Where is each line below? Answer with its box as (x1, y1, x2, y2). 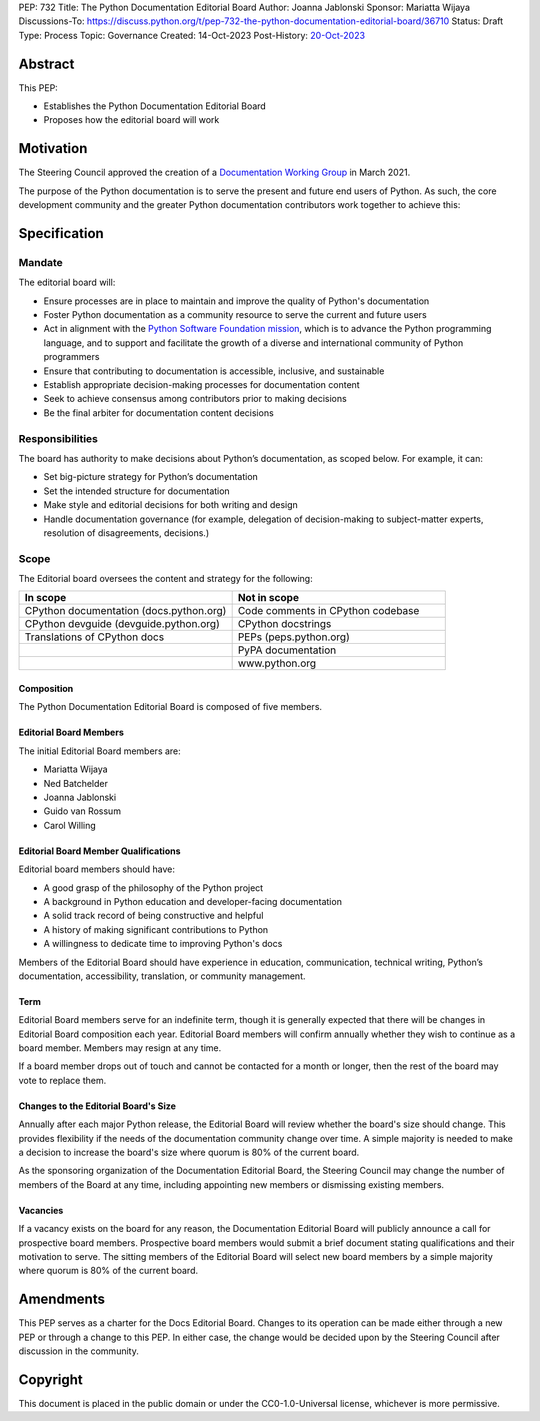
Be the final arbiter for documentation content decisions (43, 406, 274, 419)
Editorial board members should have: (18, 863, 175, 875)
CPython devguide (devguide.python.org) (24, 617, 220, 631)
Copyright (18, 1371, 84, 1388)
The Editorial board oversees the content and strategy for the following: (18, 573, 314, 585)
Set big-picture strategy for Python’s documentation (43, 471, 259, 483)
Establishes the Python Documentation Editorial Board (43, 100, 267, 112)
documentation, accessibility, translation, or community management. (18, 970, 306, 982)
